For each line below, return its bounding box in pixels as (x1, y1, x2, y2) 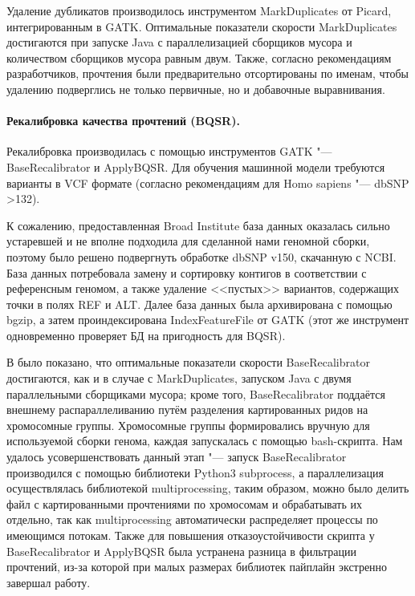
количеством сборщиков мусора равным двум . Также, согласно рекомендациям (6, 49, 392, 66)
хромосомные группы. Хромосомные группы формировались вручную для (6, 416, 370, 433)
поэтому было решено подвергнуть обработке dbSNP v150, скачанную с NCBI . (6, 248, 397, 265)
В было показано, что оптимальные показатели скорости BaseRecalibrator (6, 354, 370, 371)
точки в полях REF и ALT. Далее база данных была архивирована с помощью (6, 295, 393, 312)
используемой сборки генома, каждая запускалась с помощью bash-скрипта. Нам (6, 432, 403, 449)
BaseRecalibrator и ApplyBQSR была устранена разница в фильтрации (6, 542, 357, 559)
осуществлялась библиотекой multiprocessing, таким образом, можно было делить (6, 480, 409, 497)
